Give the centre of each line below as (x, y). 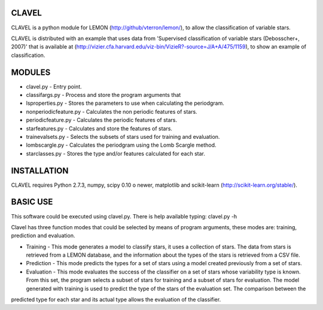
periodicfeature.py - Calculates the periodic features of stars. (102, 120)
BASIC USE (32, 202)
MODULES (31, 72)
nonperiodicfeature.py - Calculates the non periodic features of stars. (112, 111)
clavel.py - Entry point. (54, 86)
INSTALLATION (40, 171)
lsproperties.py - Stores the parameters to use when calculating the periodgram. (125, 103)
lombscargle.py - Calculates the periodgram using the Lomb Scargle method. (121, 145)
